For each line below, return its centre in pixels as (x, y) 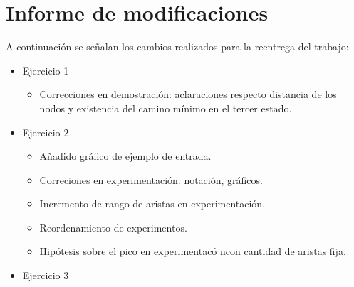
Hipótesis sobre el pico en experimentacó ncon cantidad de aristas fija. (193, 251)
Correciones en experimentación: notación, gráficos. (151, 179)
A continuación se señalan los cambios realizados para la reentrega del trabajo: (177, 47)
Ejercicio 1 (46, 70)
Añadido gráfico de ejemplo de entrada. (125, 156)
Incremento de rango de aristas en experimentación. (152, 204)
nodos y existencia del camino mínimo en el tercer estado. (166, 108)
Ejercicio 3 (46, 275)
